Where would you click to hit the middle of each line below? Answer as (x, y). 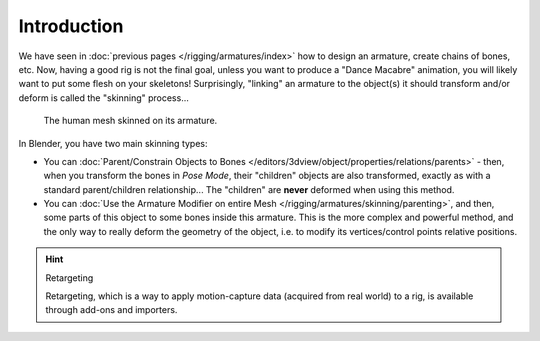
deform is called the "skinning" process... (103, 97)
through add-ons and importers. (111, 310)
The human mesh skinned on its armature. (130, 121)
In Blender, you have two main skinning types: (113, 143)
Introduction (71, 26)
